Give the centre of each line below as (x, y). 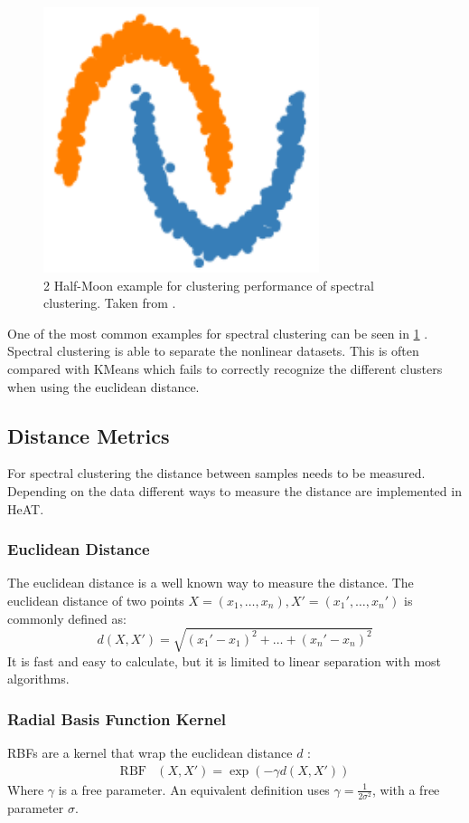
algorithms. (38, 679)
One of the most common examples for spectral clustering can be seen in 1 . (218, 333)
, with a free (406, 789)
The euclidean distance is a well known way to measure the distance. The (211, 583)
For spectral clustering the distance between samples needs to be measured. (216, 473)
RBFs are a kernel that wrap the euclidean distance (150, 753)
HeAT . (26, 508)
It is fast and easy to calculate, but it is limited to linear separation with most (225, 660)
